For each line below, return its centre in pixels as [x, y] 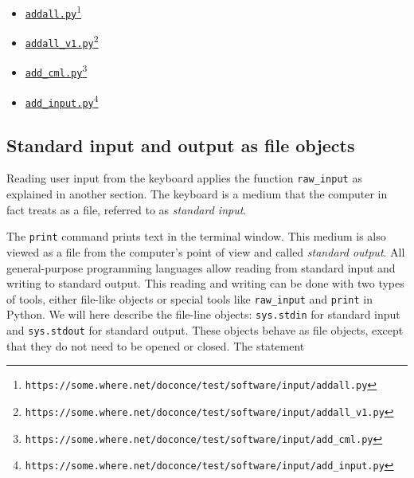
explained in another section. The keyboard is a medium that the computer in [197, 194]
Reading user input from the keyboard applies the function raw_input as [184, 178]
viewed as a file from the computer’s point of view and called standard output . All [206, 251]
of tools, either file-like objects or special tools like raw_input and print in [189, 298]
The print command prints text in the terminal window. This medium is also [196, 236]
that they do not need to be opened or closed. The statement [156, 345]
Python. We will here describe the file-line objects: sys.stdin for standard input [203, 314]
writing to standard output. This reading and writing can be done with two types [205, 283]
